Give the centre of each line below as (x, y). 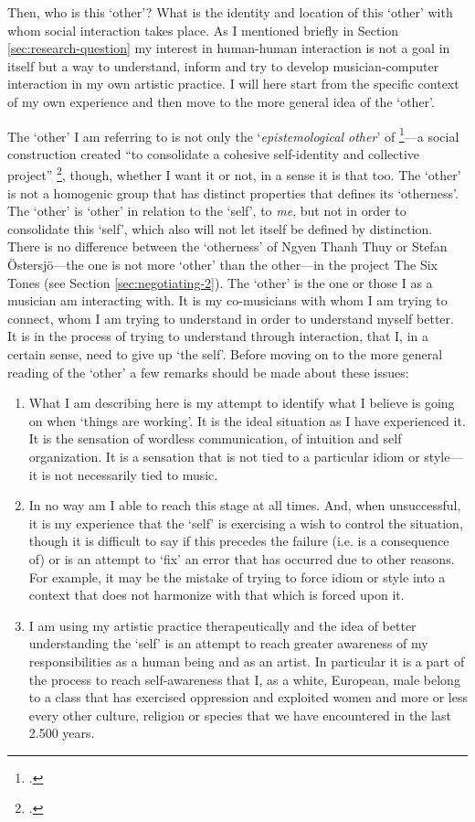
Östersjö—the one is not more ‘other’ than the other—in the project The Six (222, 265)
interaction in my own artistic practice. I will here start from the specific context (233, 84)
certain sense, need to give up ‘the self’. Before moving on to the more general (225, 354)
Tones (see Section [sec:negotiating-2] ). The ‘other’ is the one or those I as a (220, 282)
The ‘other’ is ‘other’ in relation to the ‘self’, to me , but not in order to (207, 211)
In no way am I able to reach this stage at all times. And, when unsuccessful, (245, 505)
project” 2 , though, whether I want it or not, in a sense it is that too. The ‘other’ (234, 174)
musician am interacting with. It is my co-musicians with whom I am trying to (227, 300)
